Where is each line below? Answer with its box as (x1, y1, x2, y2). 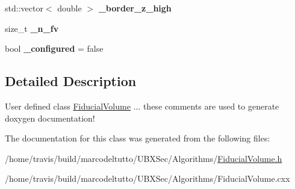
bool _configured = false (5, 42, 104, 55)
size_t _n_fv (5, 22, 59, 34)
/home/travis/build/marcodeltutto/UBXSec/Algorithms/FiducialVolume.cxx (5, 172, 290, 185)
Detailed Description (5, 72, 137, 90)
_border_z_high (98, 2, 172, 14)
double (57, 2, 82, 14)
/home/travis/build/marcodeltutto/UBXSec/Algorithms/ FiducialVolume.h (5, 152, 282, 164)
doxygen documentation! (5, 111, 95, 124)
